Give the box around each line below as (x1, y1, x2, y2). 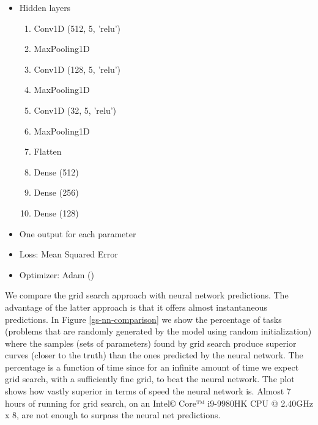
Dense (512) (34, 165, 79, 178)
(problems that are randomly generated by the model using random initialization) (5, 325, 312, 338)
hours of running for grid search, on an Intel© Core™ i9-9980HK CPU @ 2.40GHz (5, 396, 313, 409)
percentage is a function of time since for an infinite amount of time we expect (5, 360, 299, 373)
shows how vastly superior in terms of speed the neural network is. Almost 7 (5, 385, 291, 397)
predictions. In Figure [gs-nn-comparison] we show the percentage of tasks (5, 312, 282, 325)
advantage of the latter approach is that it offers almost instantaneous (5, 300, 268, 313)
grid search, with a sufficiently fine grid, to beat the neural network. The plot (5, 372, 295, 385)
